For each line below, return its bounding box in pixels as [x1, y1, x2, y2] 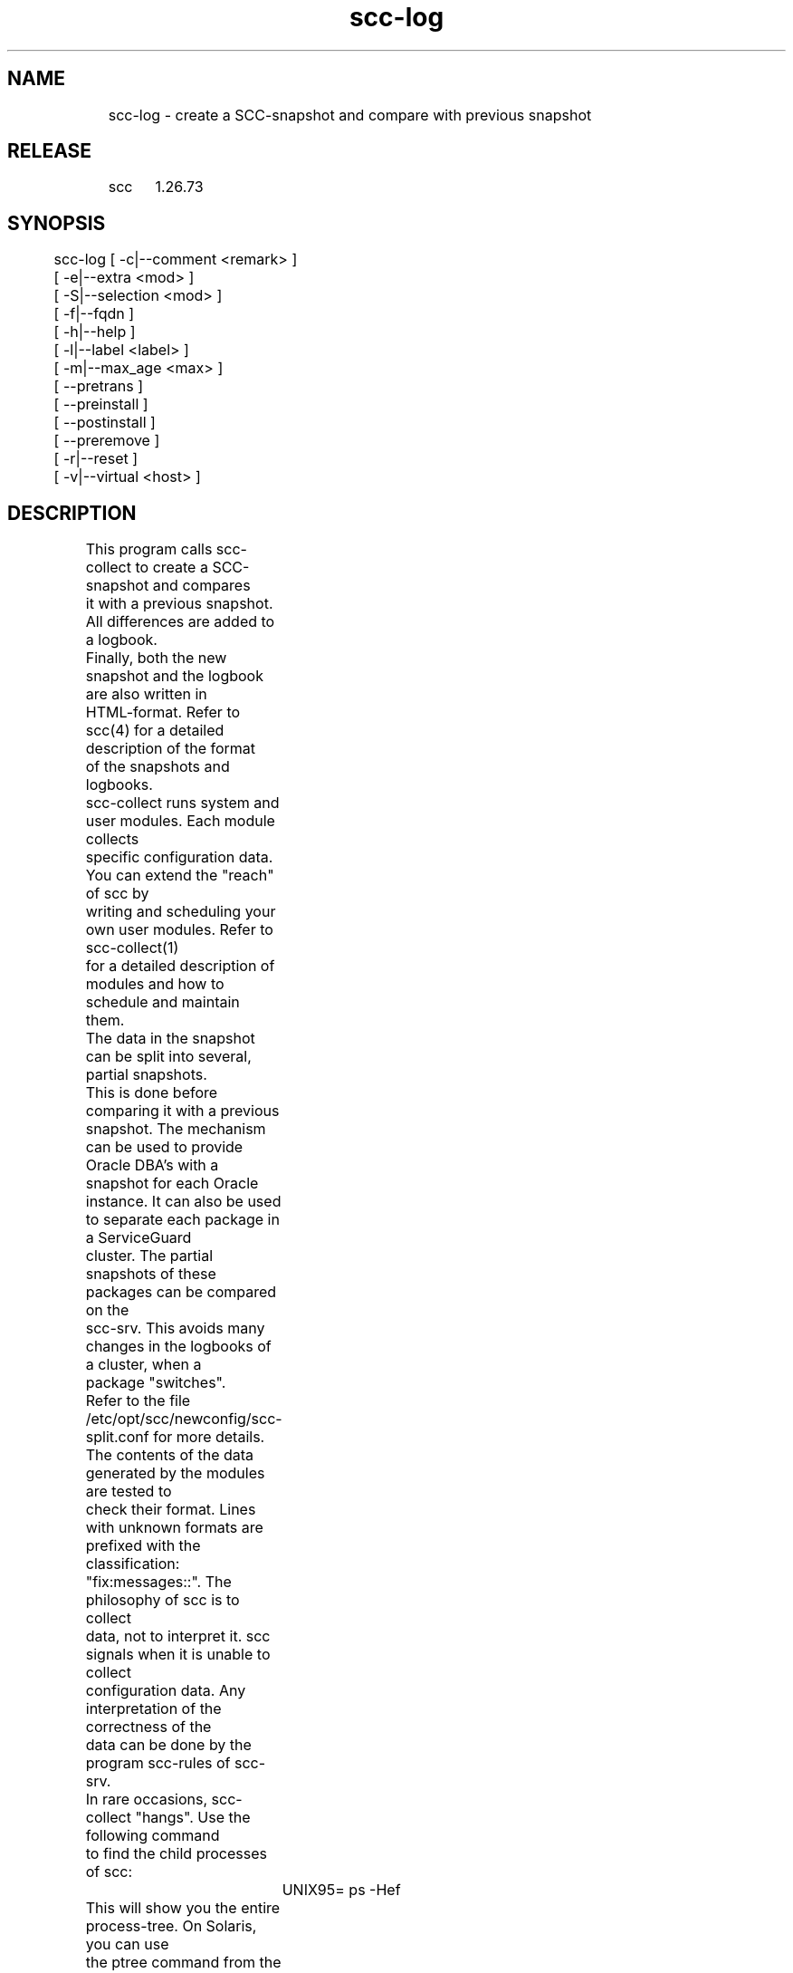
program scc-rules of [85, 1754, 231, 1773]
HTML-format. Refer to [85, 703, 241, 722]
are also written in [85, 685, 207, 704]
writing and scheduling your [85, 902, 276, 921]
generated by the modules [85, 1464, 265, 1483]
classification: [85, 1554, 180, 1574]
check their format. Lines [85, 1500, 256, 1519]
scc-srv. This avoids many [85, 1319, 265, 1338]
